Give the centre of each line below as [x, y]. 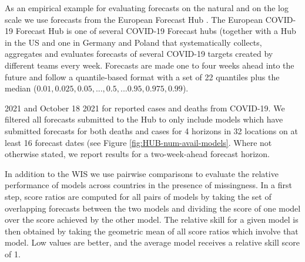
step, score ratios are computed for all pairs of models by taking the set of [138, 196]
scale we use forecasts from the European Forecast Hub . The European [134, 19]
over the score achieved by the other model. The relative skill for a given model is [152, 220]
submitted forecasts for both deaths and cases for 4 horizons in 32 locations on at [151, 130]
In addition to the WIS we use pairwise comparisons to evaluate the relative [142, 173]
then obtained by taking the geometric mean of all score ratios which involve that [152, 231]
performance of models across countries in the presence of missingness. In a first [149, 185]
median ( [21, 88]
